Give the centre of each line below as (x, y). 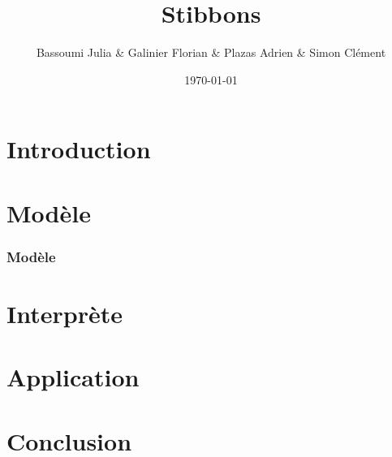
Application (73, 377)
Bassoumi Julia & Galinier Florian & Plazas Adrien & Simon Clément (211, 52)
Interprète (65, 313)
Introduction (79, 149)
